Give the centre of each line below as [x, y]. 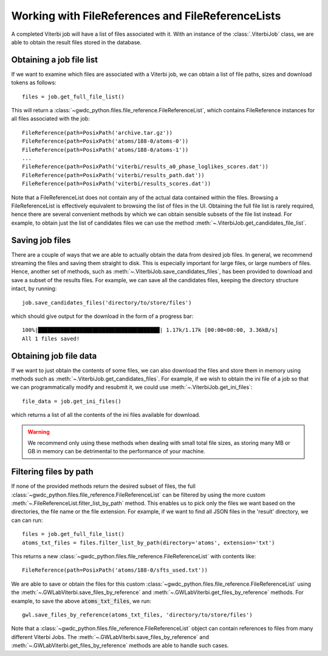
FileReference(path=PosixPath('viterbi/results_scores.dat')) [117, 184]
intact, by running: [34, 289]
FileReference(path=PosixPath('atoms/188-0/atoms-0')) [105, 141]
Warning [39, 431]
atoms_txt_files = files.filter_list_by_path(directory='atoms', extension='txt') [149, 543]
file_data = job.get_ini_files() [72, 401]
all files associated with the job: [51, 119]
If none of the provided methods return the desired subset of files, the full [103, 486]
